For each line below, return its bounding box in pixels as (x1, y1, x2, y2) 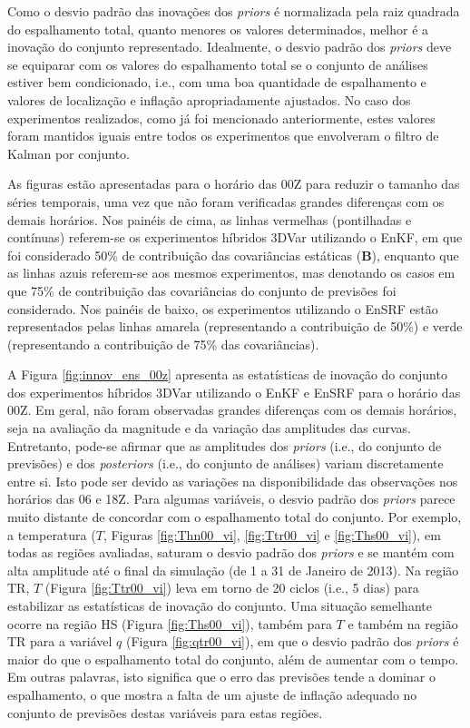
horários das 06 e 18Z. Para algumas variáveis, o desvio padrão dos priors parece (7, 489, 455, 508)
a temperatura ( (7, 525, 96, 544)
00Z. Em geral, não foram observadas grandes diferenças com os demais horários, (7, 400, 457, 419)
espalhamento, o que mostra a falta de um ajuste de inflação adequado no (7, 684, 417, 703)
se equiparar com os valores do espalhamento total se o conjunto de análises (7, 54, 428, 74)
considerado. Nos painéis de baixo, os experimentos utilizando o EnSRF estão (7, 299, 438, 318)
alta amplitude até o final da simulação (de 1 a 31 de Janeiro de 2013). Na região (7, 560, 459, 579)
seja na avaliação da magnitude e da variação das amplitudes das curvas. (7, 418, 411, 438)
